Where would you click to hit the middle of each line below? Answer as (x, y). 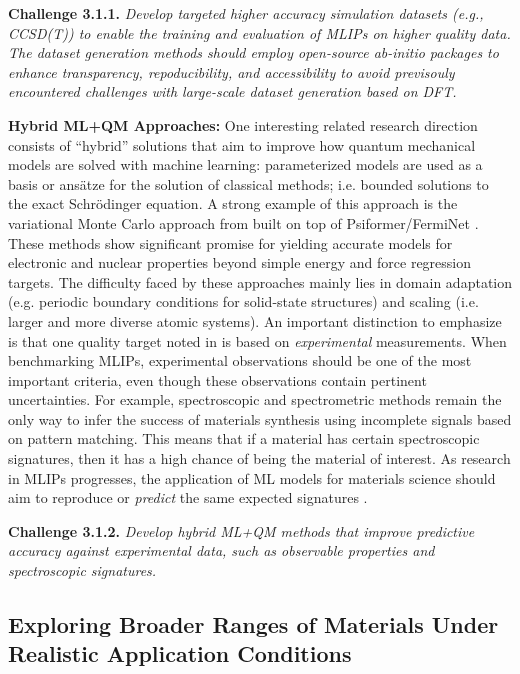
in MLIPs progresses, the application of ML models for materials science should (252, 477)
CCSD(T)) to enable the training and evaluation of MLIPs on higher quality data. (259, 32)
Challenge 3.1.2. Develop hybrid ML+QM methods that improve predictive (241, 530)
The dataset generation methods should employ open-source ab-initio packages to (253, 52)
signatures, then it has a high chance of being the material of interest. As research (259, 458)
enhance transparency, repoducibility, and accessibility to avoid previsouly (231, 71)
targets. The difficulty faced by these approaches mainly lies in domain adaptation (260, 281)
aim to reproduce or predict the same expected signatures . (188, 497)
